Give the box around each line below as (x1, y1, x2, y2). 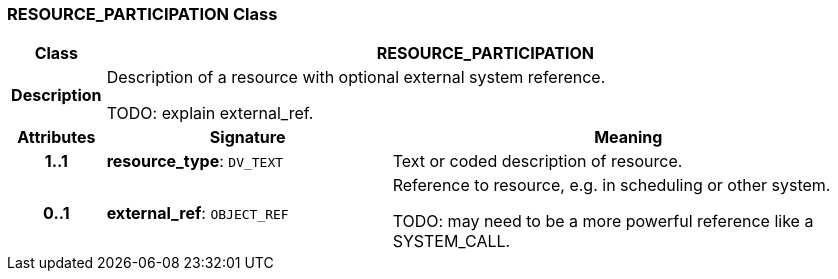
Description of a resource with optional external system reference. (106, 67, 606, 88)
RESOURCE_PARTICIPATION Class (7, 4, 278, 24)
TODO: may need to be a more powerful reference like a (392, 211, 814, 232)
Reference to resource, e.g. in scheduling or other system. (392, 175, 831, 196)
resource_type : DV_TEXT (106, 151, 284, 172)
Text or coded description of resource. (392, 151, 683, 172)
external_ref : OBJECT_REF (106, 203, 289, 224)
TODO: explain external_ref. (106, 103, 314, 124)
